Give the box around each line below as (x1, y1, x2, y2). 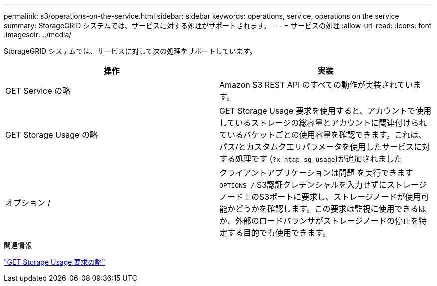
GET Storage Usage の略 (5, 130, 98, 140)
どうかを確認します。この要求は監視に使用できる (235, 204, 419, 214)
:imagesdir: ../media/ (4, 30, 72, 39)
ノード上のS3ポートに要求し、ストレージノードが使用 (219, 192, 421, 202)
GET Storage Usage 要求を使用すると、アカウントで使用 (219, 106, 432, 116)
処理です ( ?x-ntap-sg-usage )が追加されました (235, 154, 402, 164)
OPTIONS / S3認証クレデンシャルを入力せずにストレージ (219, 180, 427, 190)
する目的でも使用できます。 (227, 228, 331, 238)
